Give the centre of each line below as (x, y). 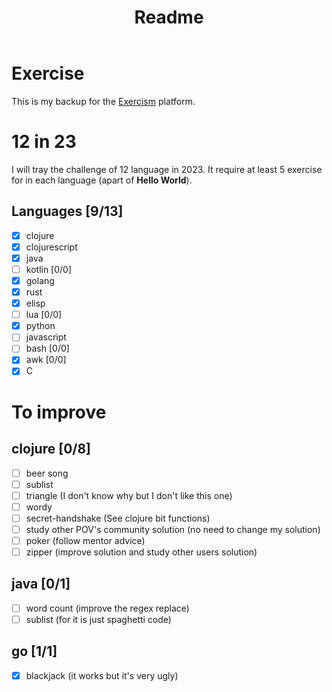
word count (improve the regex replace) (107, 608)
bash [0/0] (47, 348)
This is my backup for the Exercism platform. (103, 101)
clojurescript (51, 247)
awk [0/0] (46, 360)
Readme (169, 17)
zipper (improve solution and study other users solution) (141, 552)
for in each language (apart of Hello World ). (102, 180)
